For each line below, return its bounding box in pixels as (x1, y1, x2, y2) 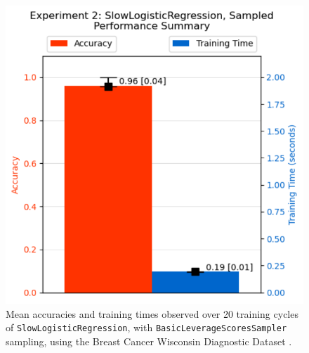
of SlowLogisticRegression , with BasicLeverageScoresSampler (6, 320, 287, 335)
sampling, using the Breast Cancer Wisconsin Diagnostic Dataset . (6, 333, 292, 348)
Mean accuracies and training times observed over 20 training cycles (6, 306, 298, 321)
